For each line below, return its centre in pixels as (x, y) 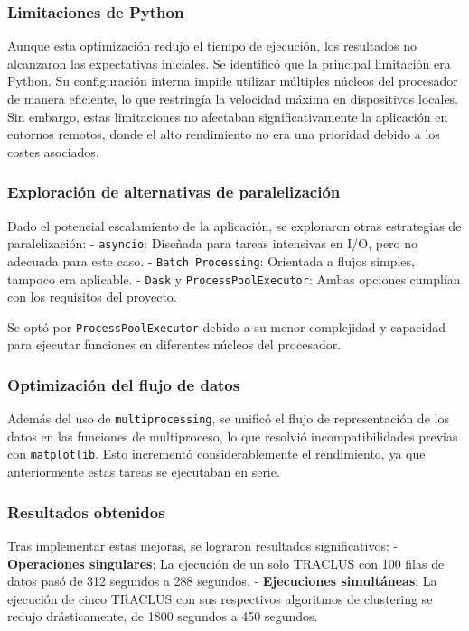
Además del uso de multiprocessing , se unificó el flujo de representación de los (228, 418)
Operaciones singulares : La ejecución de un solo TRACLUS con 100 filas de (226, 563)
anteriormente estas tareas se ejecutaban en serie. (144, 472)
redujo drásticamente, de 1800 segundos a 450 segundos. (163, 616)
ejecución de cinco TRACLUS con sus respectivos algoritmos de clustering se (220, 598)
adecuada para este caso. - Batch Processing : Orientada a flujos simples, (211, 260)
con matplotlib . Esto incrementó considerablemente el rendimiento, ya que (216, 454)
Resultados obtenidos (86, 511)
